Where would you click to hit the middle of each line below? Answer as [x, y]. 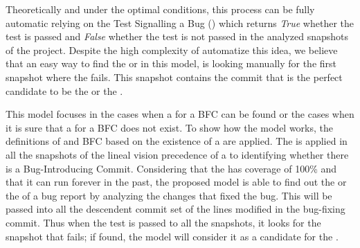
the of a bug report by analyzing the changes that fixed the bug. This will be [169, 195]
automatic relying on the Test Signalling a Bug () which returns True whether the [180, 23]
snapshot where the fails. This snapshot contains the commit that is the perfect [174, 77]
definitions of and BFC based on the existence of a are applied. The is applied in [177, 141]
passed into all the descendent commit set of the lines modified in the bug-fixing [175, 209]
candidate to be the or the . [64, 90]
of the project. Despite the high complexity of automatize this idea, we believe [172, 50]
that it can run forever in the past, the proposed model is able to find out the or [176, 182]
